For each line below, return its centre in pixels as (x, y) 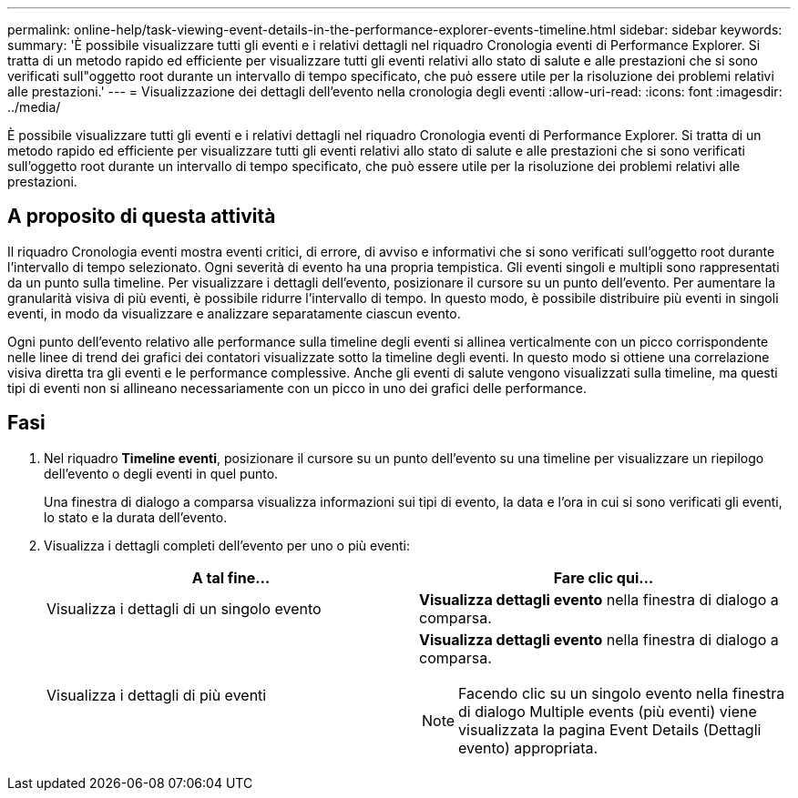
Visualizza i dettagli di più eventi (157, 695)
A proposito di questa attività (142, 217)
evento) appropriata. (528, 747)
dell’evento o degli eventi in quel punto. (161, 473)
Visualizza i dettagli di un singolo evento (184, 608)
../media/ (34, 107)
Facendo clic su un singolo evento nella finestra (622, 693)
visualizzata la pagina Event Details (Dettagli (610, 729)
